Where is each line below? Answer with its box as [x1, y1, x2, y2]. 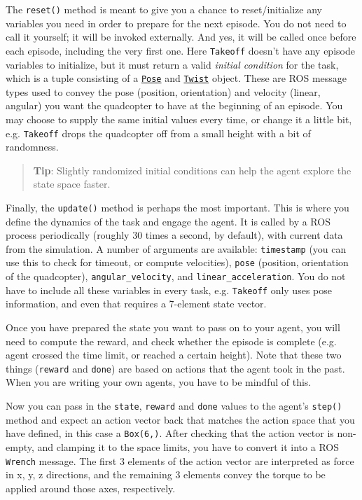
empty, [6, 439, 34, 454]
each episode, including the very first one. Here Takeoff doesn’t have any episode [6, 43, 355, 57]
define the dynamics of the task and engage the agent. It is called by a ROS [6, 214, 330, 228]
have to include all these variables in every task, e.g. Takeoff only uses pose [6, 282, 332, 297]
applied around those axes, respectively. [6, 480, 176, 495]
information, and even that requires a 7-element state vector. [6, 296, 267, 311]
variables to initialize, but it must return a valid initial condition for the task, [6, 57, 339, 71]
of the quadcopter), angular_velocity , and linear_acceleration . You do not [6, 269, 346, 284]
